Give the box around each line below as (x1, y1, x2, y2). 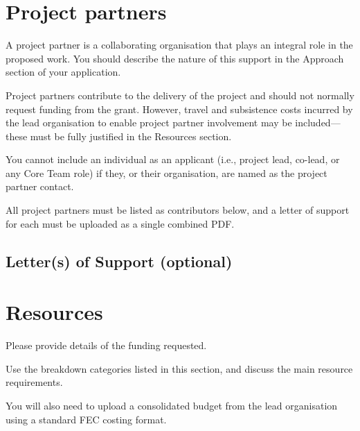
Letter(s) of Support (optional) (6, 250, 233, 271)
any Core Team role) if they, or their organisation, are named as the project (6, 165, 327, 180)
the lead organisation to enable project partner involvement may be (6, 115, 292, 130)
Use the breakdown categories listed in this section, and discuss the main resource (6, 361, 353, 375)
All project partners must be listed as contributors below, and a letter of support (6, 203, 350, 217)
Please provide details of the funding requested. (6, 338, 207, 353)
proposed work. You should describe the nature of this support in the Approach (6, 51, 344, 65)
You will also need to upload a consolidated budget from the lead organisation (6, 398, 338, 412)
